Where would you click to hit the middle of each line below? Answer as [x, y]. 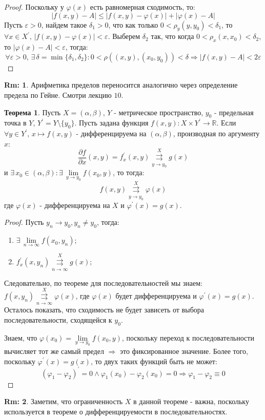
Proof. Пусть [24, 222]
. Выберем [124, 36]
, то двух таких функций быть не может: [154, 361]
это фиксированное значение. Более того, [184, 351]
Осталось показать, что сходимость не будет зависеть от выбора [104, 310]
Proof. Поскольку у [34, 7]
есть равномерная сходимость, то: [142, 7]
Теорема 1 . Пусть [33, 112]
